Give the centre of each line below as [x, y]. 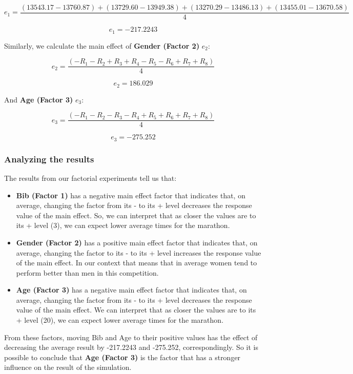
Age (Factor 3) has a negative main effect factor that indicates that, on [131, 290]
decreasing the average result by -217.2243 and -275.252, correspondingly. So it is [131, 347]
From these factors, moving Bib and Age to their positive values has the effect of [131, 337]
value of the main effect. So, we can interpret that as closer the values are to [136, 215]
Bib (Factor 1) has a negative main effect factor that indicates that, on [131, 195]
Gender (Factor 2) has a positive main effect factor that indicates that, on [137, 242]
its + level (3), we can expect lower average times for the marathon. [123, 225]
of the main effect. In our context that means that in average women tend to [137, 263]
